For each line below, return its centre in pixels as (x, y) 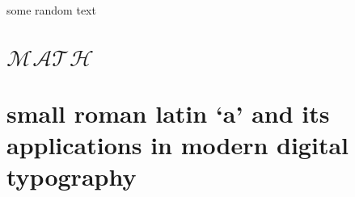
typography (72, 176)
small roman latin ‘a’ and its (168, 113)
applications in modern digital (177, 145)
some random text (51, 10)
